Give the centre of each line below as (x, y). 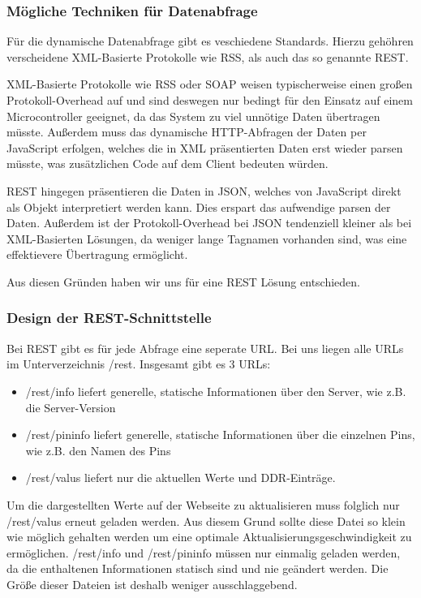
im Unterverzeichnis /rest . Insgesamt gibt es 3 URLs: (139, 364)
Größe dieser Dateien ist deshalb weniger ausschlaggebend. (152, 584)
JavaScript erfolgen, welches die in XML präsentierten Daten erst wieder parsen (205, 147)
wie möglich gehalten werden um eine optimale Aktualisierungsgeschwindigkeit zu (209, 537)
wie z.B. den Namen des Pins (98, 450)
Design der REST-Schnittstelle (109, 318)
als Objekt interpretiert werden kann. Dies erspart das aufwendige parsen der (199, 207)
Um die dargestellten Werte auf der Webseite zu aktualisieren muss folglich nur (203, 504)
